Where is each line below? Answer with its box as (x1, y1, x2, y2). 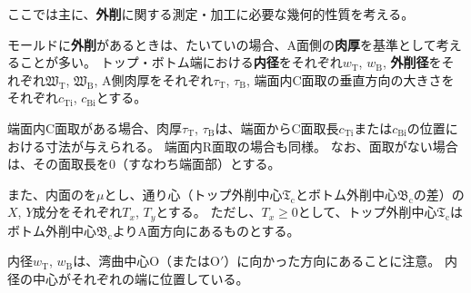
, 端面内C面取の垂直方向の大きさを (246, 70, 455, 89)
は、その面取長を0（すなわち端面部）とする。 (7, 154, 281, 173)
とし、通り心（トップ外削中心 (104, 184, 283, 203)
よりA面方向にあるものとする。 (112, 220, 300, 239)
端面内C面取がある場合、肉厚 (7, 118, 183, 137)
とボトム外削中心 (295, 184, 397, 203)
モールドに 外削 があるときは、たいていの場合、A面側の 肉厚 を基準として (7, 34, 436, 54)
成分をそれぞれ (33, 202, 123, 221)
